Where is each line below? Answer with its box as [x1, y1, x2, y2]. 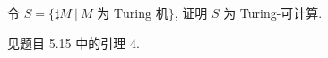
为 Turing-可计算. [223, 4, 323, 21]
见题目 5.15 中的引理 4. [7, 33, 140, 52]
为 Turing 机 [97, 8, 168, 21]
